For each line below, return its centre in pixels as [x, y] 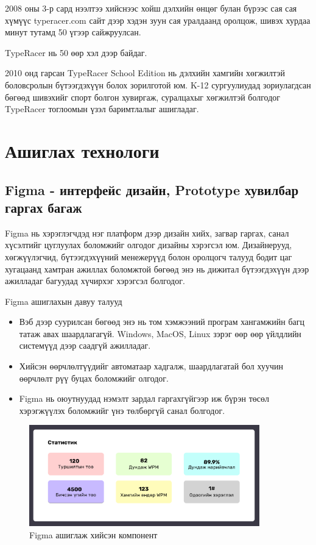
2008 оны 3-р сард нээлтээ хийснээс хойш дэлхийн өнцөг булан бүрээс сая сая [151, 8]
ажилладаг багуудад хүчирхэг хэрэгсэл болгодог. [95, 281]
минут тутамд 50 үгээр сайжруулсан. [73, 32]
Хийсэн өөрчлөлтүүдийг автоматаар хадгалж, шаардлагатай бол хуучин [151, 366]
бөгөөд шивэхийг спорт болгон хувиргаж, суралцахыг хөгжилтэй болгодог [143, 97]
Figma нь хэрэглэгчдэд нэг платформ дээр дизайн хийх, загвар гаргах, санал [147, 233]
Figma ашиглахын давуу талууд [64, 301]
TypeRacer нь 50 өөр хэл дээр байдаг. [76, 52]
